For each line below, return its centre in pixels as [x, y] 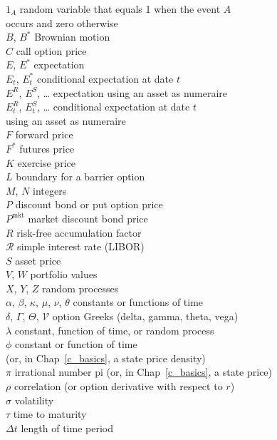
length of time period [67, 428]
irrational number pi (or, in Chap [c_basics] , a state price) [143, 372]
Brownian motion [72, 37]
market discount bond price [88, 218]
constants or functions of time [138, 302]
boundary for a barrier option [80, 176]
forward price [44, 134]
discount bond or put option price [89, 204]
